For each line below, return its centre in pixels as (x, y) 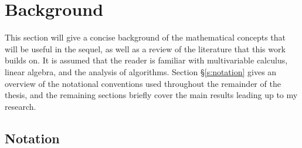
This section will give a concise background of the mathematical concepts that (145, 37)
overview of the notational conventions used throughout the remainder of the (143, 83)
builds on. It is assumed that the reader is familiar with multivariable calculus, (146, 60)
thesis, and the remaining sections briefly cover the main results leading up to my (151, 95)
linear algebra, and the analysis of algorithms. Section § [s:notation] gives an (141, 71)
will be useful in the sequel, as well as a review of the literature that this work (145, 48)
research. (21, 106)
